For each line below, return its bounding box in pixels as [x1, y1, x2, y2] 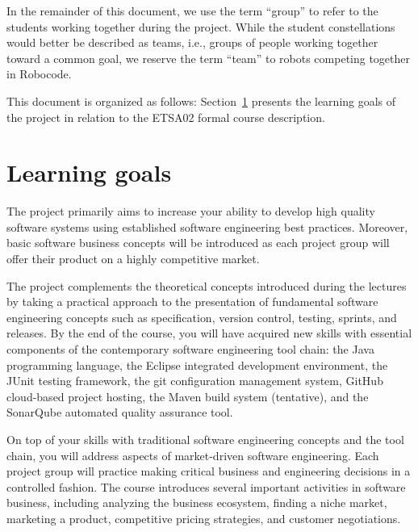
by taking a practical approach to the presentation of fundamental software [6, 293, 378, 310]
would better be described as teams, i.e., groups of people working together [6, 34, 378, 51]
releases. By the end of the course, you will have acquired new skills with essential [6, 325, 412, 341]
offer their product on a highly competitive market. [6, 250, 260, 267]
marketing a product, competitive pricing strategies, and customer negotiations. [6, 509, 401, 526]
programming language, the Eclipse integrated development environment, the [6, 356, 388, 373]
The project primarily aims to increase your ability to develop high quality [6, 203, 375, 220]
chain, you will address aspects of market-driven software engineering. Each [6, 446, 379, 463]
